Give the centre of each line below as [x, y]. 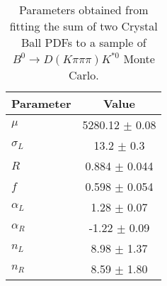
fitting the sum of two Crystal [83, 26]
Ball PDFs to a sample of [83, 42]
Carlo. [83, 75]
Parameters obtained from [83, 10]
